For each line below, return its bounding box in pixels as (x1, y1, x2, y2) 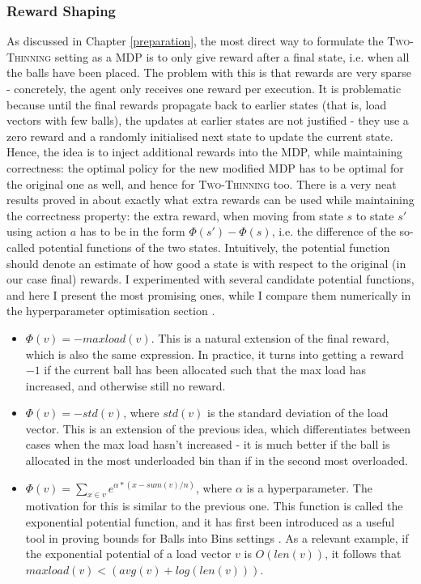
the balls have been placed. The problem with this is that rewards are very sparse (6, 64, 411, 81)
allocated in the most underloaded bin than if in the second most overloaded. (25, 452, 408, 469)
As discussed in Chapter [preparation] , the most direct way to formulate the (6, 32, 384, 49)
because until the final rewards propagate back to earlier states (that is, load (6, 96, 387, 113)
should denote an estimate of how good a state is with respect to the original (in (6, 254, 406, 271)
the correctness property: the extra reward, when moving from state (6, 207, 343, 224)
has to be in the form (79, 223, 185, 240)
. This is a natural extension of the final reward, (151, 329, 389, 346)
